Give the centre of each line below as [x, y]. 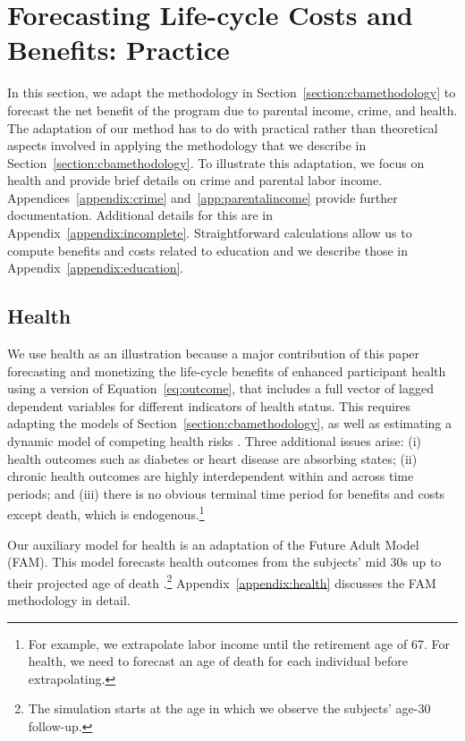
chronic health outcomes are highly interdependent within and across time [211, 476]
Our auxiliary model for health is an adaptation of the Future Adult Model [213, 544]
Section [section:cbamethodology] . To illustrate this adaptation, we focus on [216, 162]
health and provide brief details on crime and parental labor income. [195, 180]
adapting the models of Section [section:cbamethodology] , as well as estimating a [230, 423]
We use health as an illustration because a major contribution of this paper [214, 354]
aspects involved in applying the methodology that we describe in [187, 145]
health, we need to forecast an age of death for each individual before [218, 661]
